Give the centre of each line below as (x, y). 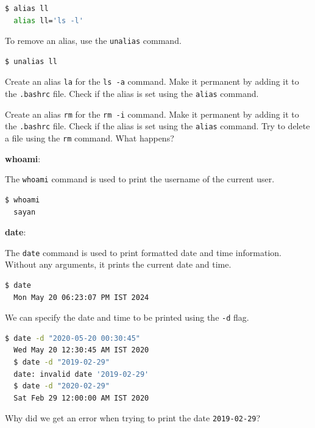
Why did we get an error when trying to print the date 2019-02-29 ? (133, 418)
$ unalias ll (31, 61)
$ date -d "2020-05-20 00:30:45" (73, 338)
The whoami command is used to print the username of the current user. (140, 179)
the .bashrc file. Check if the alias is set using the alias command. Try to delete (157, 126)
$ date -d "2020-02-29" (62, 386)
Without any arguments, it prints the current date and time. (118, 264)
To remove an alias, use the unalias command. (93, 41)
